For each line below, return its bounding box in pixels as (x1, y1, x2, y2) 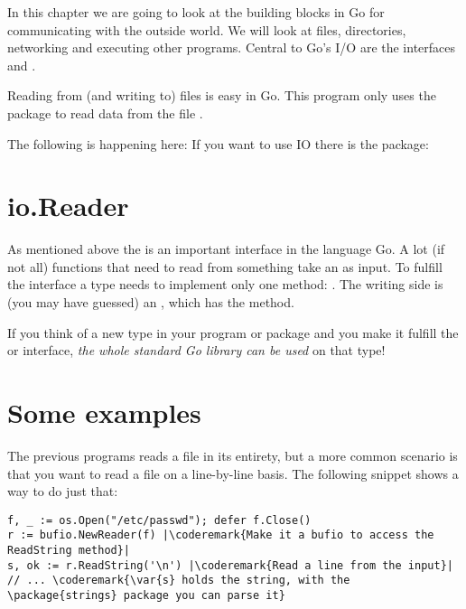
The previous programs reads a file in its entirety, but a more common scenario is (7, 445, 458, 464)
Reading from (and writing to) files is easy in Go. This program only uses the (7, 86, 436, 105)
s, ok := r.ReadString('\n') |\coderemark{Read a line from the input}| (7, 558, 453, 572)
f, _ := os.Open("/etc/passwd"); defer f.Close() (7, 513, 312, 527)
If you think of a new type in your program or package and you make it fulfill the (7, 323, 459, 342)
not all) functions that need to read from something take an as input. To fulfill (7, 257, 443, 276)
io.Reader (7, 187, 129, 224)
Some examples (7, 394, 201, 431)
